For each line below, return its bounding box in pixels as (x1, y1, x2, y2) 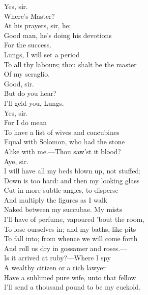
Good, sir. (4, 78, 34, 88)
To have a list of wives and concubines (4, 126, 119, 137)
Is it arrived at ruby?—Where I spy (4, 253, 111, 263)
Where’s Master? (4, 10, 55, 21)
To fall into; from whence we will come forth (4, 233, 138, 244)
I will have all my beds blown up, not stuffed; (4, 166, 141, 176)
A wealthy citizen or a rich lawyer (4, 262, 106, 273)
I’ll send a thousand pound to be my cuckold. (4, 282, 141, 292)
